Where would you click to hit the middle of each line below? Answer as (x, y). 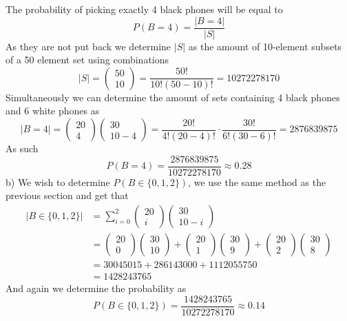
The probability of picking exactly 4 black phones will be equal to (144, 9)
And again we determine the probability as (96, 288)
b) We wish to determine (58, 182)
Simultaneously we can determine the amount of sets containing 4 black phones (173, 97)
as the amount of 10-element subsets (265, 46)
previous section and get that (67, 195)
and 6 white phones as (53, 111)
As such (22, 148)
